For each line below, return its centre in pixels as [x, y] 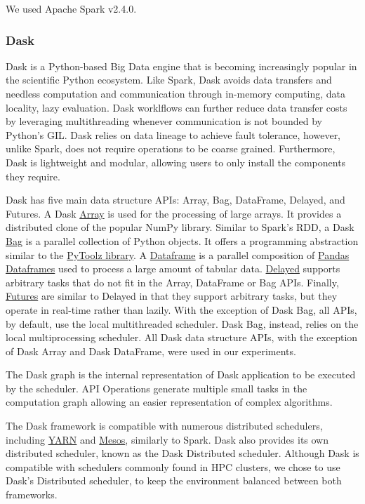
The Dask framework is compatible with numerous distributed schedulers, [164, 426]
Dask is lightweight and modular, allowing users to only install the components [176, 162]
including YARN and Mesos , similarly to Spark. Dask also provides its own [167, 439]
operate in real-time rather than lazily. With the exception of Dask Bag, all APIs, [181, 309]
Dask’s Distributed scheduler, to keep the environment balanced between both [174, 480]
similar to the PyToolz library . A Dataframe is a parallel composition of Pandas [178, 254]
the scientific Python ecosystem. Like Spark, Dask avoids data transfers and [169, 80]
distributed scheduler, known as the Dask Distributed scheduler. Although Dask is [182, 453]
